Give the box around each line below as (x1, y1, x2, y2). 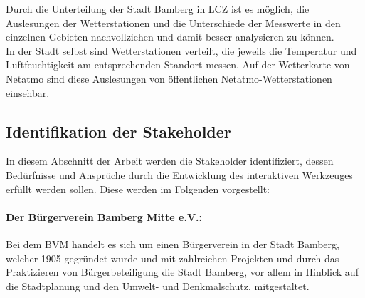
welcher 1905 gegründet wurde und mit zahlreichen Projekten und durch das (6, 250, 339, 265)
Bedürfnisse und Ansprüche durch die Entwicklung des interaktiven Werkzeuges (6, 167, 353, 182)
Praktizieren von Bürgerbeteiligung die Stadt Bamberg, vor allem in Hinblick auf (6, 264, 359, 279)
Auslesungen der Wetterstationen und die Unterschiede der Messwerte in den (6, 15, 341, 30)
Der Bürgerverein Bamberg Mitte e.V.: (6, 209, 203, 224)
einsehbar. (6, 85, 50, 100)
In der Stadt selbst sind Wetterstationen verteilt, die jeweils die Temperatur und (6, 43, 357, 58)
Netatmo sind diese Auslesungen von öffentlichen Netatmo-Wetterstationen (6, 71, 332, 86)
